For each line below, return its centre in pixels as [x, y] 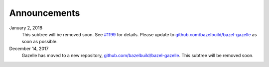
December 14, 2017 [29, 48]
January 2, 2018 [26, 28]
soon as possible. [40, 42]
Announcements [45, 13]
